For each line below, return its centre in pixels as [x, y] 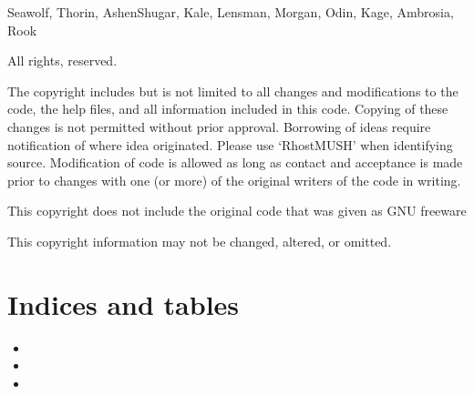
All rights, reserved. [62, 61]
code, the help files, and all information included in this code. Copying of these [228, 109]
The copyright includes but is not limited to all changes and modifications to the [233, 91]
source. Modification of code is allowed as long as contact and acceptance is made [235, 162]
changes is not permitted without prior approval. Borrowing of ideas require [219, 126]
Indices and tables [124, 303]
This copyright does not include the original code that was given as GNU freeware [237, 211]
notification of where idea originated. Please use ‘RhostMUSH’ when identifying [230, 144]
